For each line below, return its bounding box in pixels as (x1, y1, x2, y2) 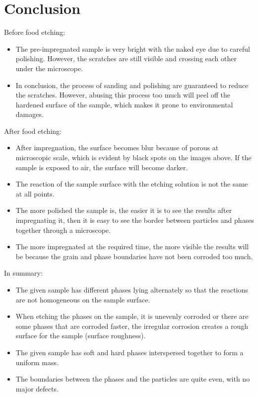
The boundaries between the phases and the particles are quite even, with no (15, 374, 250, 384)
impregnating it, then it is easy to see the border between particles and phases (15, 215, 254, 225)
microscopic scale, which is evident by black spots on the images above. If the (15, 152, 252, 163)
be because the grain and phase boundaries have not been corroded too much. (15, 251, 253, 261)
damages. (15, 109, 44, 119)
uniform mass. (15, 357, 59, 367)
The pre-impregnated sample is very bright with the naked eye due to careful (15, 43, 250, 54)
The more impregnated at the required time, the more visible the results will (15, 241, 249, 252)
